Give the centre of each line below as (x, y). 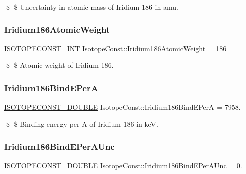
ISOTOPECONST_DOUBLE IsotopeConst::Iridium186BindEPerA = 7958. (122, 107)
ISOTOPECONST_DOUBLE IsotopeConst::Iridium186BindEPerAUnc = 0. (123, 165)
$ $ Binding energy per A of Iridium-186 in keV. (82, 124)
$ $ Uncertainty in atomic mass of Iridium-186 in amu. (92, 7)
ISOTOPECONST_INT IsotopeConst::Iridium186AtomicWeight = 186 (115, 48)
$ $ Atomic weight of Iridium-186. (60, 65)
